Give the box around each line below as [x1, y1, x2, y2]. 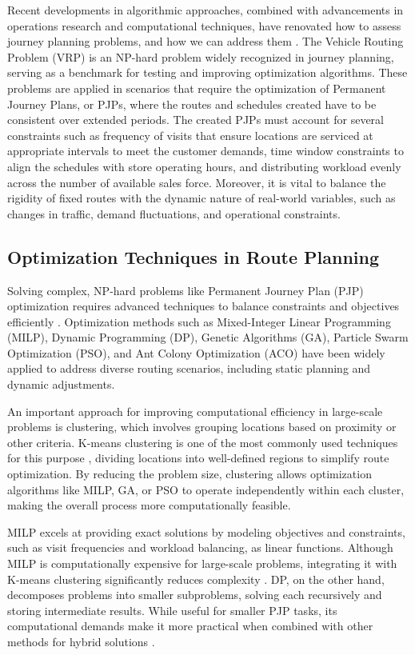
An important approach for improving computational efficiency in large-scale [7, 402, 383, 419]
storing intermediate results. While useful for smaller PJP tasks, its [7, 601, 337, 618]
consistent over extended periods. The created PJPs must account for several [7, 111, 384, 128]
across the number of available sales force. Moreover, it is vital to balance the [7, 174, 386, 190]
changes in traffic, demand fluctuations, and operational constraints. [7, 205, 341, 222]
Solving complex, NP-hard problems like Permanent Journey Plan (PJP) [7, 282, 364, 298]
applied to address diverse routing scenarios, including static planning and [7, 360, 371, 377]
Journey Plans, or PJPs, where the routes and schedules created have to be [7, 95, 377, 112]
